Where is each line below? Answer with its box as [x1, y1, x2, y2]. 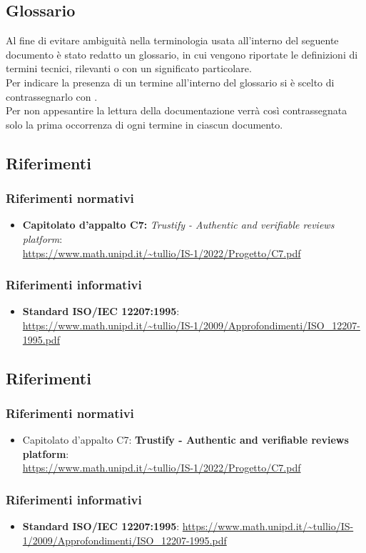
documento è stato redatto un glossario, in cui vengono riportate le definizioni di [6, 46, 358, 61]
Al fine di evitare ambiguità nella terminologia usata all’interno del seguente [6, 33, 339, 48]
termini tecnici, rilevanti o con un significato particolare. [6, 61, 252, 76]
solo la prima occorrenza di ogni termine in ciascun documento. [6, 116, 283, 131]
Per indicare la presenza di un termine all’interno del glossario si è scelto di [6, 74, 335, 89]
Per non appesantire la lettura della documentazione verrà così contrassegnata [6, 103, 347, 118]
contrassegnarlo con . [6, 89, 98, 104]
